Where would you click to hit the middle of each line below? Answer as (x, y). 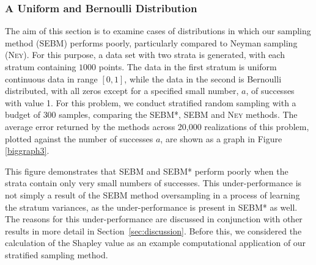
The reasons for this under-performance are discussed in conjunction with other (154, 219)
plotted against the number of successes (79, 138)
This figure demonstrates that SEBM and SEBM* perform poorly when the (147, 171)
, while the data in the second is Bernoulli (203, 78)
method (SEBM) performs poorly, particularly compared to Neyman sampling (151, 42)
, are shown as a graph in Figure (221, 138)
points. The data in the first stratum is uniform (188, 67)
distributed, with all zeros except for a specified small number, (122, 91)
